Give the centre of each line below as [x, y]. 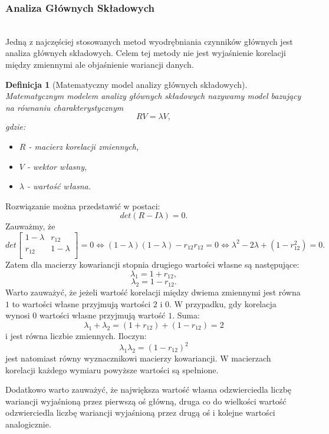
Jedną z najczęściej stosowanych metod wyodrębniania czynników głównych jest [149, 41]
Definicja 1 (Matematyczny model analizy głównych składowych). [126, 84]
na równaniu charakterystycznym [65, 107]
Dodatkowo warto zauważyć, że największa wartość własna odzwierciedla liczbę [149, 389]
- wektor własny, [57, 166]
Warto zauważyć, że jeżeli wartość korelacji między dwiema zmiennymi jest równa [153, 292]
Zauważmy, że [30, 226]
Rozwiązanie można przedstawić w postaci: [83, 206]
